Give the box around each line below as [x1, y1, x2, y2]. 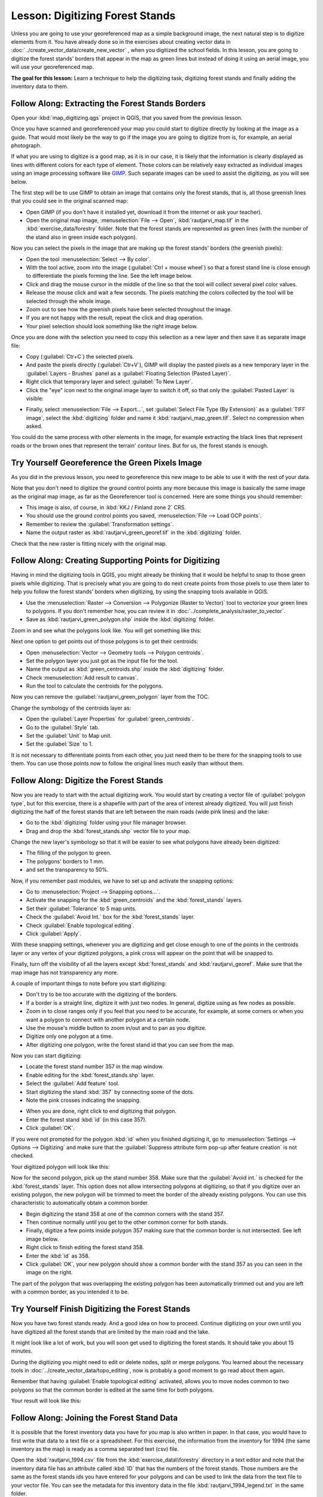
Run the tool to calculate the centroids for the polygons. [26, 683, 163, 690]
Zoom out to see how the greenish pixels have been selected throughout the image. [26, 306, 233, 313]
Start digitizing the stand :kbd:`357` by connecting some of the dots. [26, 1088, 194, 1095]
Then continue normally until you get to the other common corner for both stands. [26, 1219, 228, 1226]
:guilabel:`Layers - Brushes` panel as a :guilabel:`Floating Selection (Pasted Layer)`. [26, 369, 231, 377]
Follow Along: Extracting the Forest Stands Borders [11, 98, 206, 108]
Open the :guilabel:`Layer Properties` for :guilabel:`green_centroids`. [26, 716, 194, 723]
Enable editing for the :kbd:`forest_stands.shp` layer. [26, 1071, 155, 1078]
